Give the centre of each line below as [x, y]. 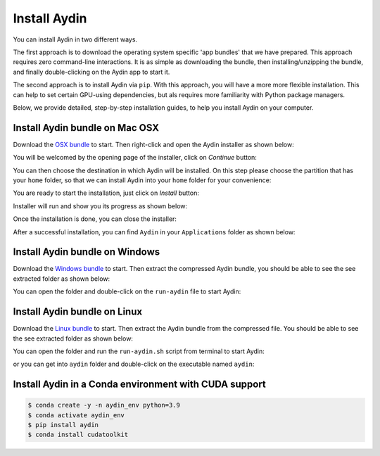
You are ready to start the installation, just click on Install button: [106, 193]
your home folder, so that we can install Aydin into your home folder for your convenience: [142, 180]
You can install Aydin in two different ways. [75, 39]
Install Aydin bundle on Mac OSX [86, 128]
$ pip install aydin [63, 425]
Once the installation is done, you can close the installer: [95, 219]
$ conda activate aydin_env [76, 415]
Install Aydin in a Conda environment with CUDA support [140, 385]
